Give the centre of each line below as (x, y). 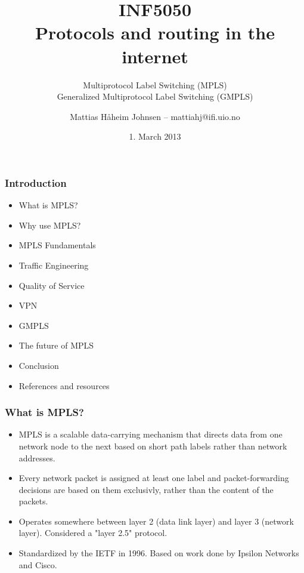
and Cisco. (38, 564)
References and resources (64, 385)
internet (155, 56)
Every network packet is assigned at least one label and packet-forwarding (154, 478)
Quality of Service (52, 285)
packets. (33, 501)
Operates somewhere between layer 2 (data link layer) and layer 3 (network (156, 521)
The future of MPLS (56, 345)
